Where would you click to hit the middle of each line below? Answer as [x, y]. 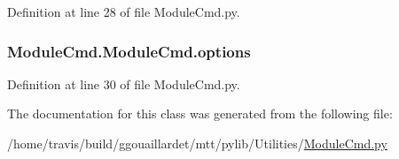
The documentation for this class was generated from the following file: [200, 114]
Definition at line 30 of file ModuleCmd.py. [124, 83]
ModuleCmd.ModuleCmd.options [129, 51]
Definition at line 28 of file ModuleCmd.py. [124, 11]
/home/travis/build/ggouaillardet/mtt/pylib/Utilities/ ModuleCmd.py [197, 143]
